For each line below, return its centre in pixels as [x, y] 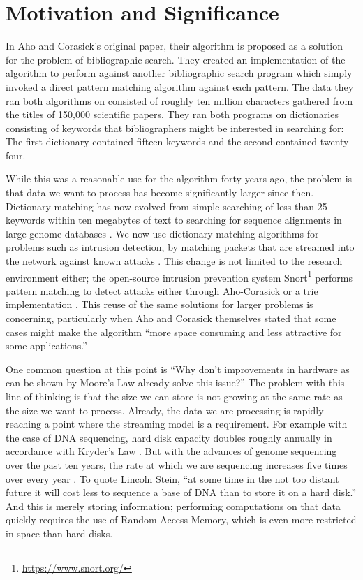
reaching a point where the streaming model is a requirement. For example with [177, 424]
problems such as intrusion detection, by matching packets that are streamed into [180, 247]
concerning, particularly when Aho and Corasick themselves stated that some [171, 318]
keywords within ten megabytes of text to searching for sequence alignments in [174, 220]
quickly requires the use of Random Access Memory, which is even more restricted [181, 520]
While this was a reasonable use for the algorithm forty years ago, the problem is [179, 179]
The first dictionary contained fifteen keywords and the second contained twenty [177, 142]
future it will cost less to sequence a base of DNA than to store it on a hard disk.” [181, 492]
